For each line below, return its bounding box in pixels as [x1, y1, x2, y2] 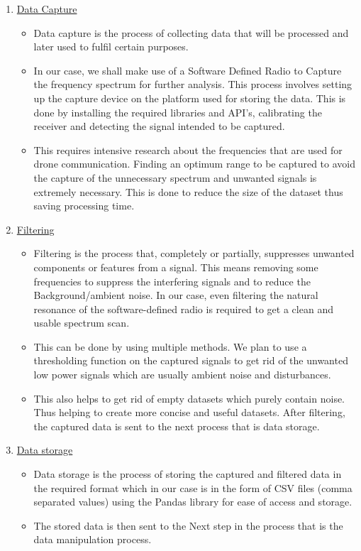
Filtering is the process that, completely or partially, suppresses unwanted [33, 246, 355, 261]
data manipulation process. [33, 532, 152, 547]
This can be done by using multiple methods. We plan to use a [33, 339, 307, 354]
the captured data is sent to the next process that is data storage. [33, 418, 320, 433]
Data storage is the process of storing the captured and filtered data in [33, 467, 342, 481]
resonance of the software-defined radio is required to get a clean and [33, 301, 333, 316]
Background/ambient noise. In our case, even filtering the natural [33, 288, 318, 302]
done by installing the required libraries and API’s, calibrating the [33, 104, 322, 119]
